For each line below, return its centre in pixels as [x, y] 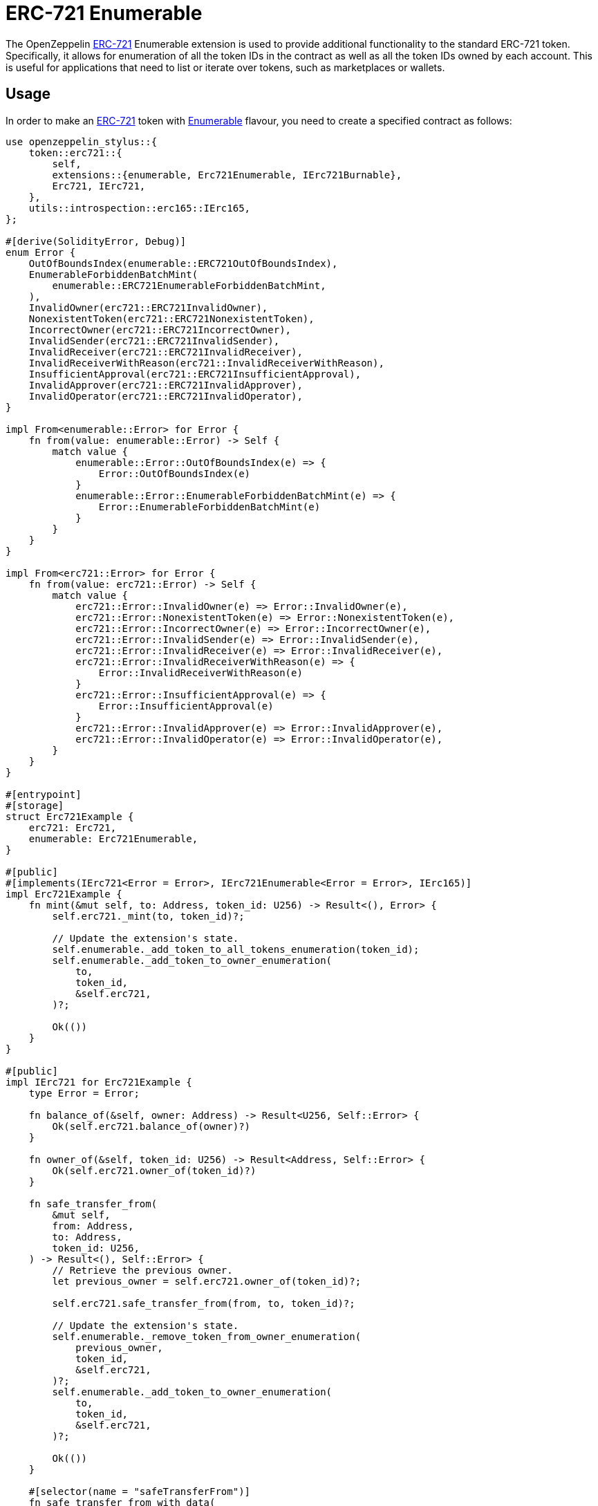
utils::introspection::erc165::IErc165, [140, 208]
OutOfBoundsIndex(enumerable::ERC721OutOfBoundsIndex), [183, 263]
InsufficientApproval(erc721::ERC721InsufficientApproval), [195, 374]
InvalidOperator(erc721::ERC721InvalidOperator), [166, 396]
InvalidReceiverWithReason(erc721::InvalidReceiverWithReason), [206, 363]
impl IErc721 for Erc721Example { [99, 1082]
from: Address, [93, 1226]
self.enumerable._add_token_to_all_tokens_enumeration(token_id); [236, 949]
